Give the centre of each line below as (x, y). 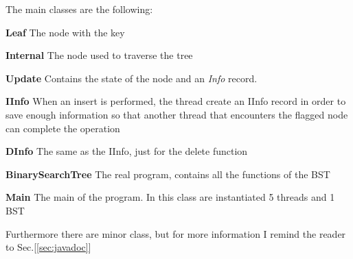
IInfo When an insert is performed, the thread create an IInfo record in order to (176, 101)
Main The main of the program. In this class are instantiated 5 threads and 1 (170, 197)
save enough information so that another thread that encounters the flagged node (177, 114)
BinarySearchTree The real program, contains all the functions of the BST (168, 174)
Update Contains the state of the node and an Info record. (132, 78)
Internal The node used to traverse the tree (99, 55)
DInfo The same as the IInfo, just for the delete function (127, 151)
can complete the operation (63, 128)
